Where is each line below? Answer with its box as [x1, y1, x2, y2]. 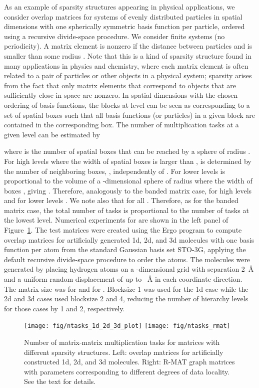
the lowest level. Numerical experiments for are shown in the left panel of [4, 215, 228, 225]
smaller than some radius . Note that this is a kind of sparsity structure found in [4, 50, 251, 61]
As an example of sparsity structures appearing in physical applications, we [4, 2, 235, 12]
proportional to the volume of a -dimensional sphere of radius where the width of [4, 175, 252, 186]
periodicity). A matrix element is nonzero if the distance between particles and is [4, 41, 252, 51]
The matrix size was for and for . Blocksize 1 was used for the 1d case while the [4, 283, 248, 294]
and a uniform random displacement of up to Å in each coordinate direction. [4, 274, 242, 284]
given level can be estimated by [4, 129, 100, 139]
